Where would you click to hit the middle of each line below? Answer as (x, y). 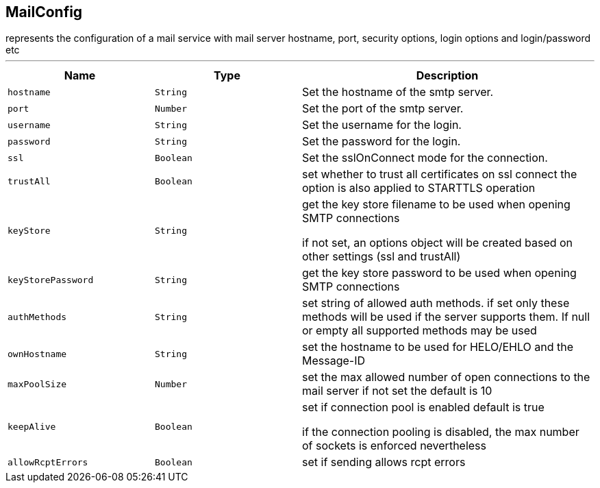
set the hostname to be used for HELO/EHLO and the (438, 347)
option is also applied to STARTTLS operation (419, 188)
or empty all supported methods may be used (420, 331)
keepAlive (32, 426)
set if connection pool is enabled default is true (423, 407)
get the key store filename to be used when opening (436, 205)
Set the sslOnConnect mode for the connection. (425, 158)
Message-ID (334, 361)
